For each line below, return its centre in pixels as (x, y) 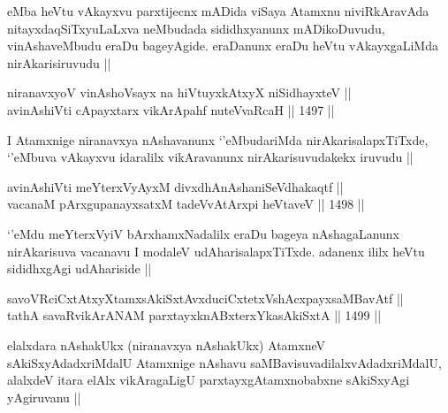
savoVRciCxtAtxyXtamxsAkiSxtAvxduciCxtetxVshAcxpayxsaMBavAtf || (205, 298)
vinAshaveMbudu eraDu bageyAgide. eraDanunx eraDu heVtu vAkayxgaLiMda (223, 46)
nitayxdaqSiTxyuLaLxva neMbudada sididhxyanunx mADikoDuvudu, (196, 28)
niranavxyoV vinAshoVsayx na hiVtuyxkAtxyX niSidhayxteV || (179, 92)
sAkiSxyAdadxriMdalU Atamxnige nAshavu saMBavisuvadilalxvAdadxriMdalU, (224, 362)
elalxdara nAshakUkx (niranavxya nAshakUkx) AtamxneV (167, 344)
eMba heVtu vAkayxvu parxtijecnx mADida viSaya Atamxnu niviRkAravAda (218, 11)
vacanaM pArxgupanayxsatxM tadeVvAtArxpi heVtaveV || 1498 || (186, 204)
